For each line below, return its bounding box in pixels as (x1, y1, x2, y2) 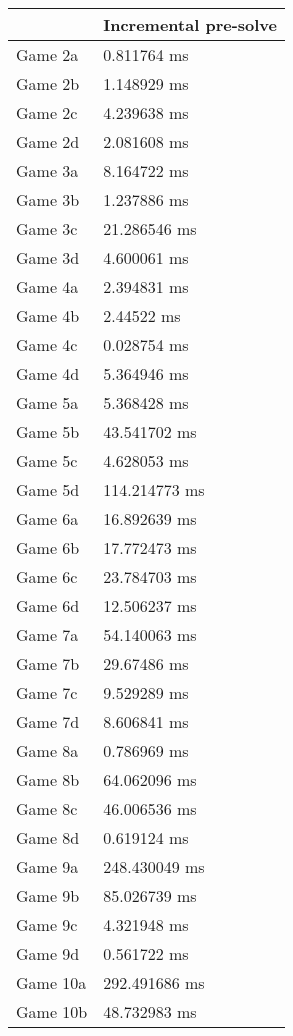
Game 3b (16, 188, 80, 211)
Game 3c (16, 217, 78, 240)
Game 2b (16, 72, 80, 95)
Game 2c (16, 101, 78, 124)
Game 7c (16, 681, 78, 704)
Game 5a (16, 391, 79, 414)
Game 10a (16, 971, 87, 994)
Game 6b (16, 536, 80, 559)
